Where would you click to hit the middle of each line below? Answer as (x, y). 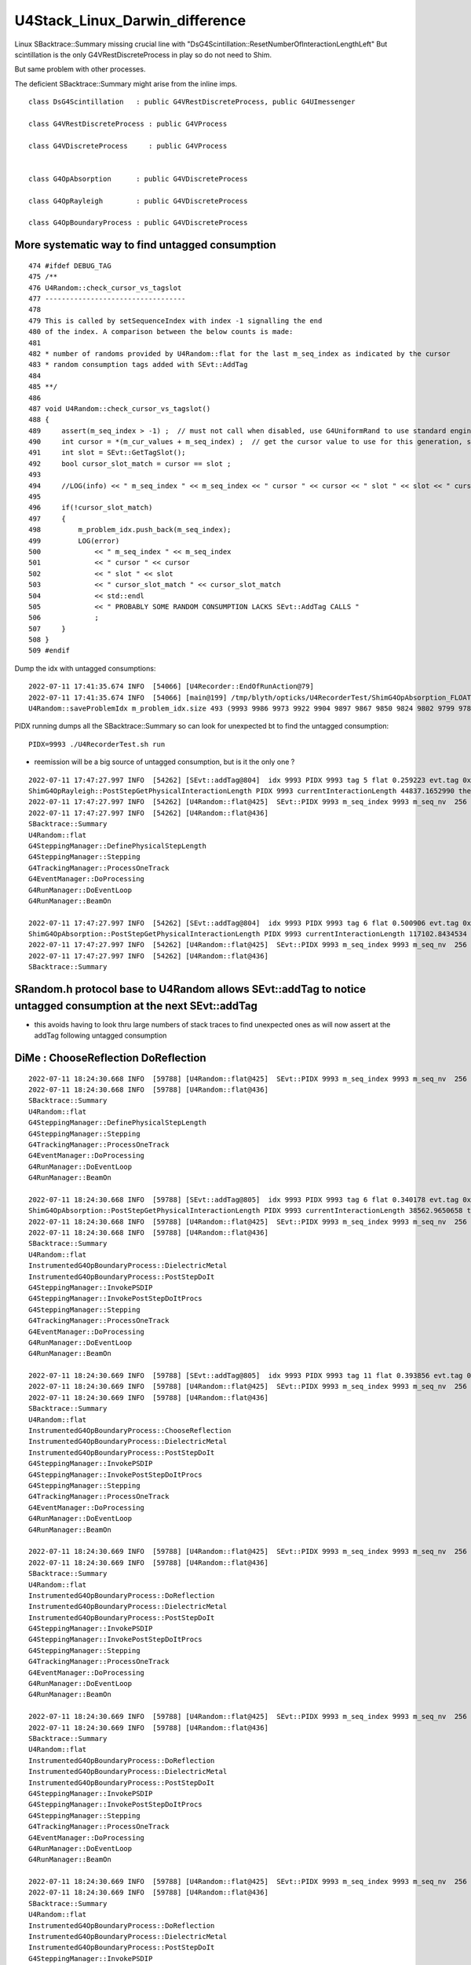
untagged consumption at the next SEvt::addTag (136, 1006)
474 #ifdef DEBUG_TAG (70, 266)
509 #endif (49, 651)
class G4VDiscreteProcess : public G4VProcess (128, 146)
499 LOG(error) (74, 541)
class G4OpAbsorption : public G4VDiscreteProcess (138, 178)
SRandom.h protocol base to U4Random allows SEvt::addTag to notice (190, 989)
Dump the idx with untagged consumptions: (85, 668)
